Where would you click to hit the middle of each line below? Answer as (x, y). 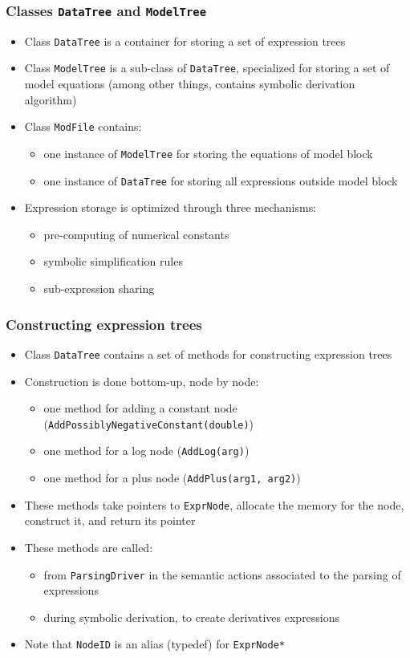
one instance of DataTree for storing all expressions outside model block (221, 180)
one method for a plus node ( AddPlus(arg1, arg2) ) (172, 477)
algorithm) (51, 99)
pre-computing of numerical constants (136, 234)
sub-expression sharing (99, 288)
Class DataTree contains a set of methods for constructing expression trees (208, 353)
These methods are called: (89, 547)
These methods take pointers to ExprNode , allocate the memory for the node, (214, 504)
